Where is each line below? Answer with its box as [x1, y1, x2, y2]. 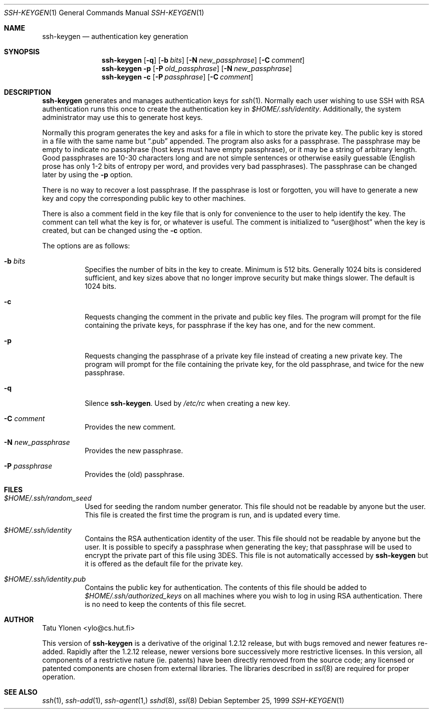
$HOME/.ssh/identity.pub [4, 575, 86, 583]
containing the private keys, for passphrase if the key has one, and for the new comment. [85, 321, 375, 329]
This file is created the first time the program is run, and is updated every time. [85, 511, 341, 519]
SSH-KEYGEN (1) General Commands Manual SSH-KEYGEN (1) [4, 8, 204, 17]
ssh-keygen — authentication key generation [42, 32, 188, 40]
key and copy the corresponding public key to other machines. [42, 194, 246, 202]
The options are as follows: [42, 241, 130, 250]
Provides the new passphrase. [85, 446, 183, 455]
